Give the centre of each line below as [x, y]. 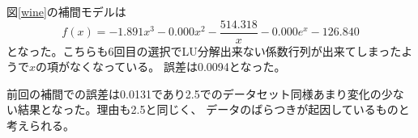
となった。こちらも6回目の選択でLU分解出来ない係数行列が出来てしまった [204, 50]
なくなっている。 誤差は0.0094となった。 [178, 67]
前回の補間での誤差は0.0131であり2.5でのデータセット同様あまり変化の [194, 93]
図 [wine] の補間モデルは [66, 11]
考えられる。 [41, 125]
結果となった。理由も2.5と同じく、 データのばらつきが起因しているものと [213, 109]
